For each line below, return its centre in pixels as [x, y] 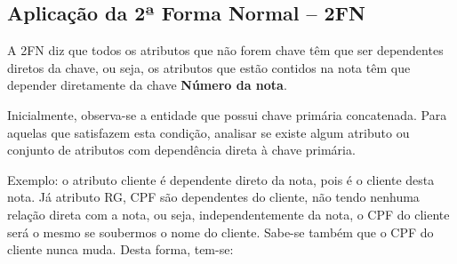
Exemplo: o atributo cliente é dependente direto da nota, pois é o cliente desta [221, 179]
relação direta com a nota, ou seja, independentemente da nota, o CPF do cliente [228, 214]
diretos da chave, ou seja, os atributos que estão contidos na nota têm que [209, 67]
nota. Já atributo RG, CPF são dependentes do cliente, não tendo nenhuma [213, 197]
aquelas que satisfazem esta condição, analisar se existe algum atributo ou [208, 132]
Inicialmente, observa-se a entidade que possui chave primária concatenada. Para [227, 114]
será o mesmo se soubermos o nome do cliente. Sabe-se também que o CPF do [220, 232]
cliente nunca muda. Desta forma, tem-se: [120, 249]
